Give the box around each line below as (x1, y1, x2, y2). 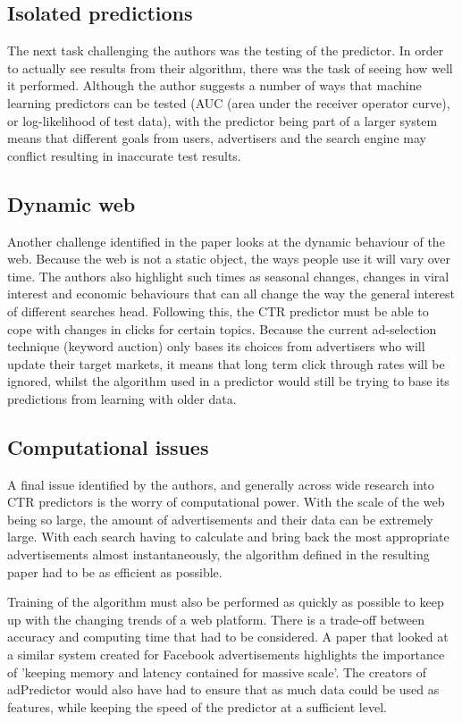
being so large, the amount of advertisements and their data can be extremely (7, 509, 433, 528)
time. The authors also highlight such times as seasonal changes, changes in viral (7, 266, 449, 285)
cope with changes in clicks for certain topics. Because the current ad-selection (7, 319, 437, 338)
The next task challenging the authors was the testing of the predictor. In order (7, 41, 444, 60)
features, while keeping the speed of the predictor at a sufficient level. (7, 697, 387, 716)
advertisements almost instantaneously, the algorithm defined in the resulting (7, 545, 430, 564)
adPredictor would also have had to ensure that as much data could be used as (7, 680, 440, 699)
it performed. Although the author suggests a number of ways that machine (7, 76, 422, 95)
